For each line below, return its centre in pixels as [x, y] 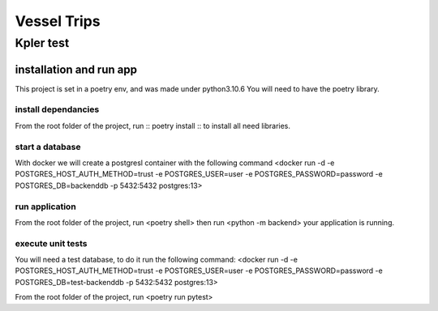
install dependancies [57, 109]
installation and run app [76, 69]
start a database [48, 147]
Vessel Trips [58, 21]
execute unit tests [52, 243]
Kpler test [42, 43]
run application [45, 207]
